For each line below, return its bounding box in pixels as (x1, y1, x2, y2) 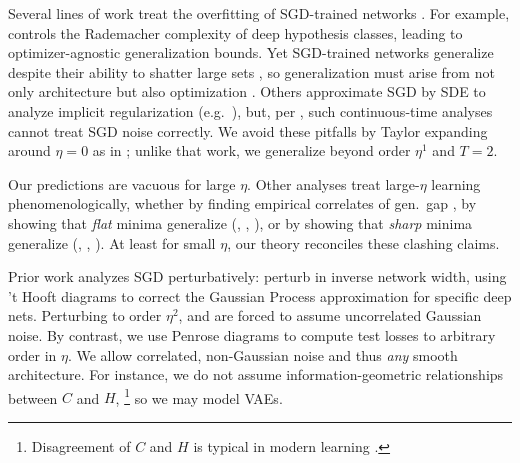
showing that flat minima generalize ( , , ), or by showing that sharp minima (8, 212, 473, 233)
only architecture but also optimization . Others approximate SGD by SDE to (8, 81, 486, 102)
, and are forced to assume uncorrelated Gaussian (178, 305, 482, 326)
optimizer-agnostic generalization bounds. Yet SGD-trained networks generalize (8, 42, 494, 63)
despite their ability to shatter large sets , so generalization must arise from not (8, 61, 495, 82)
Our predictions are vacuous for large (8, 173, 236, 194)
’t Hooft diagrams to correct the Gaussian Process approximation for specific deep (8, 285, 512, 306)
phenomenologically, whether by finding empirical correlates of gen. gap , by (8, 193, 477, 214)
